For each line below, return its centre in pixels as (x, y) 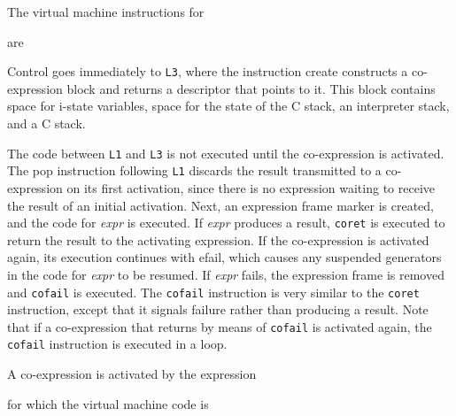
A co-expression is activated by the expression (132, 374)
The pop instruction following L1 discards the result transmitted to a (194, 170)
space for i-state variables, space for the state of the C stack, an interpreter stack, (228, 106)
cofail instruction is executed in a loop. (117, 344)
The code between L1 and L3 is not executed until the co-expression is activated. (226, 153)
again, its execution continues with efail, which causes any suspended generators (224, 257)
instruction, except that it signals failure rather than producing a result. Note (218, 309)
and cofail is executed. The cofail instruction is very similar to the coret (213, 292)
